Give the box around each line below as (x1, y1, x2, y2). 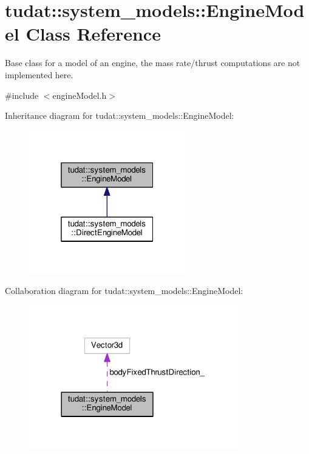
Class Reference (25, 21, 161, 46)
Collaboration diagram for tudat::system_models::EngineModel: (5, 284, 243, 297)
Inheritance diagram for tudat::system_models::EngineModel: (5, 109, 234, 122)
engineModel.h (52, 88, 107, 101)
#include (5, 88, 39, 101)
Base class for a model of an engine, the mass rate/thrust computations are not (5, 56, 301, 69)
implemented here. (5, 68, 73, 81)
